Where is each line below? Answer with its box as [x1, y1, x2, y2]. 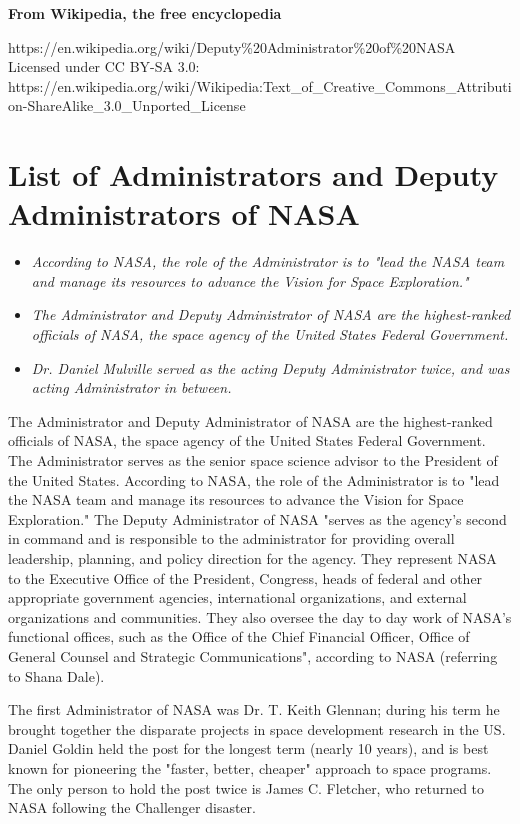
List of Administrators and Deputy [8, 154, 499, 195]
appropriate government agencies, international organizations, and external [8, 587, 467, 608]
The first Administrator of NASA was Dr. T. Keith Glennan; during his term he [8, 699, 500, 720]
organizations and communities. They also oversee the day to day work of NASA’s [8, 606, 512, 627]
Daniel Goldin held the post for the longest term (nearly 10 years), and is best [8, 738, 489, 759]
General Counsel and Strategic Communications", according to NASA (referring [8, 645, 498, 666]
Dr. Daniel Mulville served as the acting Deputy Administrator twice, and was [31, 357, 510, 378]
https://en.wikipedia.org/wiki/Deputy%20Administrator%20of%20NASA [8, 36, 456, 57]
